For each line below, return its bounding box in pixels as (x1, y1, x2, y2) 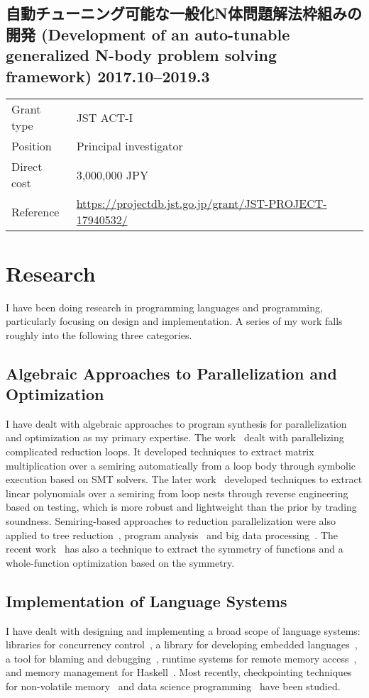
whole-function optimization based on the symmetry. (6, 555, 235, 570)
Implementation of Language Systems (6, 589, 287, 611)
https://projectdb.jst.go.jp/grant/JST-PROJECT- (76, 195, 327, 212)
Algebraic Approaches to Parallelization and (6, 362, 337, 384)
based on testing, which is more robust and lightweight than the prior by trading (6, 499, 357, 514)
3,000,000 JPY (76, 166, 148, 183)
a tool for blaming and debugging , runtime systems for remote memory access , (6, 650, 357, 665)
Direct (11, 158, 43, 175)
